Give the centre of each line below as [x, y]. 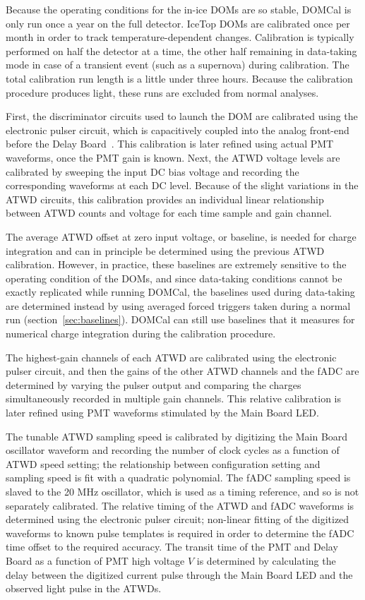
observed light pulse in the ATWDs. [84, 588]
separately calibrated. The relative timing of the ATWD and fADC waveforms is [180, 505]
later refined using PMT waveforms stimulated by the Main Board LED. [162, 413]
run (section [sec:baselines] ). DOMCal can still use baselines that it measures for [180, 319]
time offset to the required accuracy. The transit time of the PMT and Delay [172, 547]
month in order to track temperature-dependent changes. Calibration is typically [180, 37]
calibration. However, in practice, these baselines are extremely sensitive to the [176, 264]
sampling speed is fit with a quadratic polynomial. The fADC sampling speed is [178, 478]
